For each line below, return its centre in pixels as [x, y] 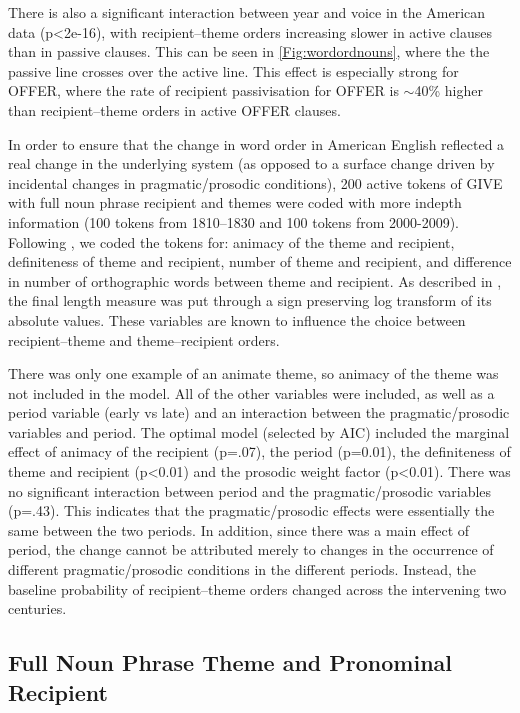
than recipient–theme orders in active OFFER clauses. [174, 109]
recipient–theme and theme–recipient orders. [144, 339]
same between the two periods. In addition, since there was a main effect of [239, 529]
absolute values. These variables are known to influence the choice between [237, 319]
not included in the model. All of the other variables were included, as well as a [251, 392]
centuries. [37, 608]
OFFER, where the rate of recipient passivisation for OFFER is [203, 90]
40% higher [448, 90]
